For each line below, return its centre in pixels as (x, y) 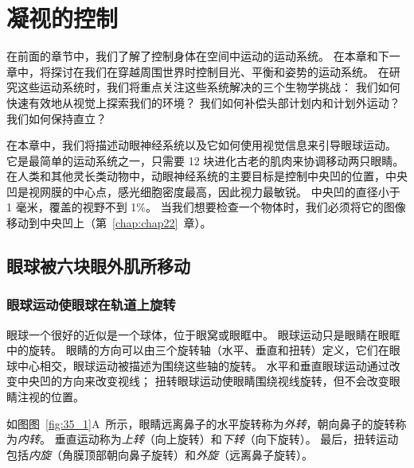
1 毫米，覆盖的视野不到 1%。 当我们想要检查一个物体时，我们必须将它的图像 (206, 207)
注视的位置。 (51, 397)
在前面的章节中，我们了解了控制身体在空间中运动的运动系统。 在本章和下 (198, 56)
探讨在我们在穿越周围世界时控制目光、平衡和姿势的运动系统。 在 (220, 71)
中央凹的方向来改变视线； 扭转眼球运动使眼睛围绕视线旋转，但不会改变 (203, 381)
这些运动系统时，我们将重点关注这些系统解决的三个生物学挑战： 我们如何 (209, 87)
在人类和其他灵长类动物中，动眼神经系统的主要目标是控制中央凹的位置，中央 (207, 176)
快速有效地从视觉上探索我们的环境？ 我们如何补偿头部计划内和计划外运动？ (203, 102)
